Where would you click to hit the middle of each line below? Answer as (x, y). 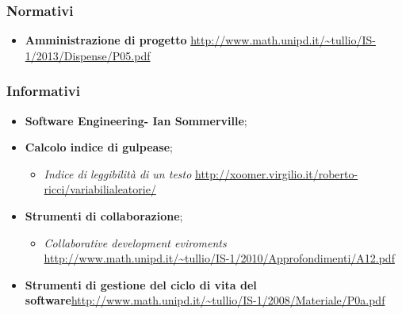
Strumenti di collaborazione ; (104, 216)
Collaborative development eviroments (135, 242)
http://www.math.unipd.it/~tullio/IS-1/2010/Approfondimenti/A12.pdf (219, 258)
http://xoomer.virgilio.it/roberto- (277, 173)
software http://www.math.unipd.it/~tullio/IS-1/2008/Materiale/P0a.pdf (205, 300)
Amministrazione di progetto (106, 40)
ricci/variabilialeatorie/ (100, 189)
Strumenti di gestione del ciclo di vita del (141, 284)
